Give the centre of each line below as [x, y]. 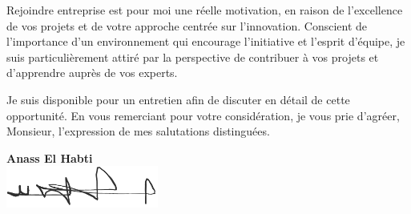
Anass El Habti [50, 157]
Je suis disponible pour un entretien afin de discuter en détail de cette [178, 99]
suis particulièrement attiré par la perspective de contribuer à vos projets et [193, 57]
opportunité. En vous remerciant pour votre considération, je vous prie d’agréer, [203, 115]
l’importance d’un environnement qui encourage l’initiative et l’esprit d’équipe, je [206, 41]
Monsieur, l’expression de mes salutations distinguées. [138, 131]
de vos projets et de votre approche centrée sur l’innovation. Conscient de [187, 25]
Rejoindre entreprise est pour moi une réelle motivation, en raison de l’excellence [205, 10]
